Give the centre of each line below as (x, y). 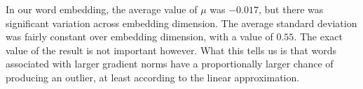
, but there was (291, 9)
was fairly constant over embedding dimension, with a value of (139, 37)
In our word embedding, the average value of (102, 9)
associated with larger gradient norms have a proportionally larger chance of (170, 64)
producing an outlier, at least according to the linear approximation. (153, 77)
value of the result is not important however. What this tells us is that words (171, 50)
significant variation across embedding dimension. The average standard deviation (181, 23)
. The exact (318, 37)
